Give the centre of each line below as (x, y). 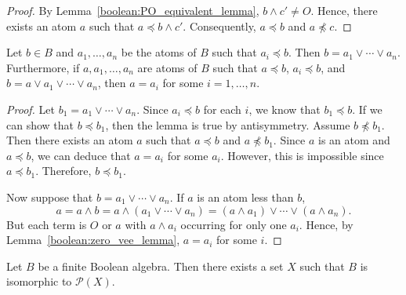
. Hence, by (326, 224)
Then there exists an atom (70, 140)
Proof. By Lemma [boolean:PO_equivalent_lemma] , (133, 10)
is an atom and (354, 140)
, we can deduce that (81, 155)
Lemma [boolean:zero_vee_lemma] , (93, 240)
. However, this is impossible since (302, 155)
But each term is (47, 224)
